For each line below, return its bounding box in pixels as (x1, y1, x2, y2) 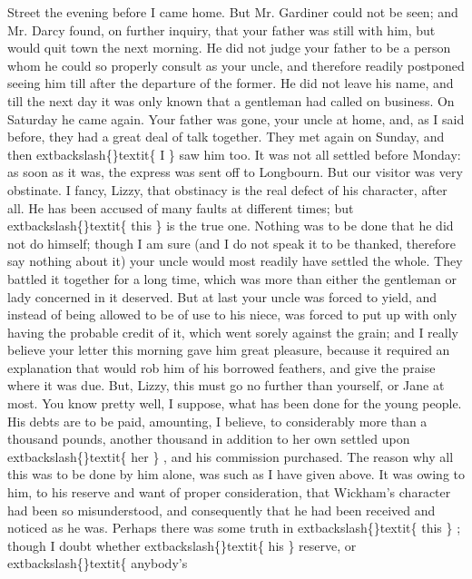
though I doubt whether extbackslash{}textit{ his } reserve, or (7, 535, 357, 554)
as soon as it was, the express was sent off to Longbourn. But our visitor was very (7, 162, 463, 182)
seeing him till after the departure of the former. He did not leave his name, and (7, 74, 454, 93)
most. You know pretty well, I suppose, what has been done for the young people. (7, 394, 462, 413)
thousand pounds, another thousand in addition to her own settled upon (7, 429, 410, 448)
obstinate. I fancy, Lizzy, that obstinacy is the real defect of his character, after (7, 180, 447, 199)
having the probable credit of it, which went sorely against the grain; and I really (7, 322, 458, 341)
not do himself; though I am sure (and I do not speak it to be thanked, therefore (7, 233, 456, 252)
